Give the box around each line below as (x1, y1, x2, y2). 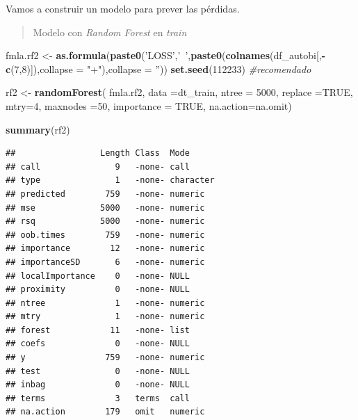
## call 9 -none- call (6, 161, 190, 172)
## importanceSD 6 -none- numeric (6, 257, 205, 267)
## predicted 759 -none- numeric (6, 188, 205, 199)
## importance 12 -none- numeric (6, 243, 205, 254)
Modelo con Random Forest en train (33, 24, 187, 39)
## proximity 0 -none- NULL (6, 284, 190, 295)
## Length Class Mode (6, 148, 190, 159)
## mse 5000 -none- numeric (6, 202, 205, 213)
